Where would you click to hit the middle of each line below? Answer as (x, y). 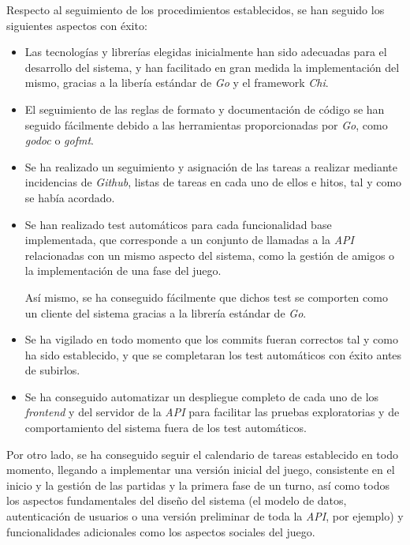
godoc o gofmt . (59, 140)
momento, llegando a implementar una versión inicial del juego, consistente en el (201, 470)
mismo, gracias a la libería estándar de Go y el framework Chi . (177, 83)
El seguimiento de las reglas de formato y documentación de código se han (205, 109)
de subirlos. (52, 370)
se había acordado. (70, 197)
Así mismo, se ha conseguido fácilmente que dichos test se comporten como (206, 297)
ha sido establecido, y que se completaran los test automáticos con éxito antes (213, 354)
